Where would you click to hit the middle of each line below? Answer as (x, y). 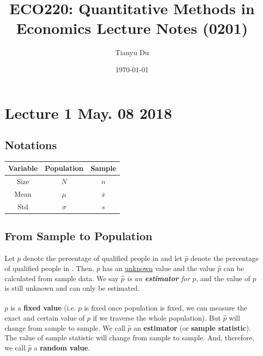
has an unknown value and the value (159, 268)
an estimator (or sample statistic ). (192, 327)
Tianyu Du (132, 52)
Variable (23, 168)
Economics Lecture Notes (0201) (132, 28)
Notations (31, 145)
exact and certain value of (45, 317)
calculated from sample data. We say (62, 278)
